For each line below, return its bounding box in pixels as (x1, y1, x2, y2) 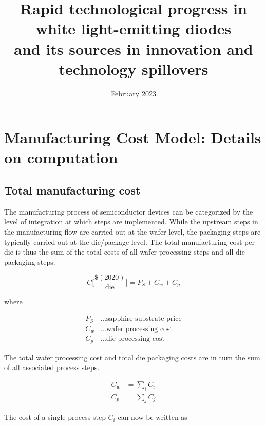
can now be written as (118, 412, 187, 422)
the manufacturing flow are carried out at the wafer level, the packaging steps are (4, 226, 261, 237)
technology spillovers (59, 58, 209, 79)
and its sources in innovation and (14, 38, 253, 59)
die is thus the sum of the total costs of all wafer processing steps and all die (4, 246, 245, 257)
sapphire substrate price (106, 315, 182, 323)
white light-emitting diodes (35, 18, 232, 39)
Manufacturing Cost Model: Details (4, 127, 261, 148)
